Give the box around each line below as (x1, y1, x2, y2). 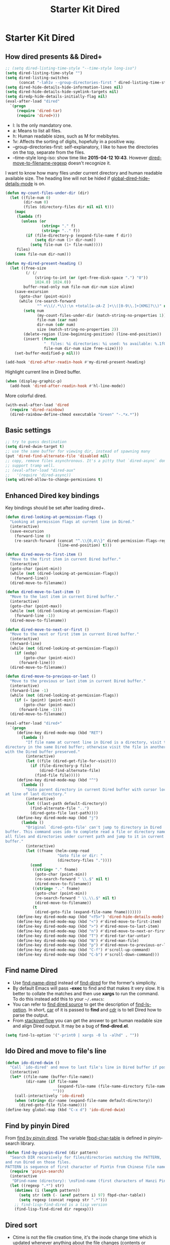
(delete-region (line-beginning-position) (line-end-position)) (23, 332, 162, 337)
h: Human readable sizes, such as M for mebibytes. (12, 133, 120, 139)
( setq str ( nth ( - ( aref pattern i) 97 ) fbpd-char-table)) (18, 1192, 146, 1198)
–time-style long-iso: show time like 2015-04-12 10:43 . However (12, 154, 148, 160)
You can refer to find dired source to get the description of (12, 1001, 135, 1007)
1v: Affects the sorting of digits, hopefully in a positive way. (12, 138, 136, 144)
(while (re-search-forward (18, 299, 76, 304)
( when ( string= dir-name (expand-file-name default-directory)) (14, 1098, 153, 1103)
